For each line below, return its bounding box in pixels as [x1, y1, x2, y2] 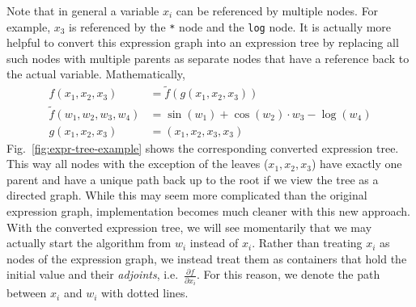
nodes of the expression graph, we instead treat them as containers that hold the [6, 250, 407, 267]
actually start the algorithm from [6, 234, 172, 251]
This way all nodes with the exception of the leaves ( [6, 155, 269, 172]
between [6, 284, 47, 301]
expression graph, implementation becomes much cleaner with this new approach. [6, 202, 410, 219]
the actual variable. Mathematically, [6, 65, 185, 82]
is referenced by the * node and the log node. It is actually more [69, 18, 392, 35]
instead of [189, 234, 239, 251]
